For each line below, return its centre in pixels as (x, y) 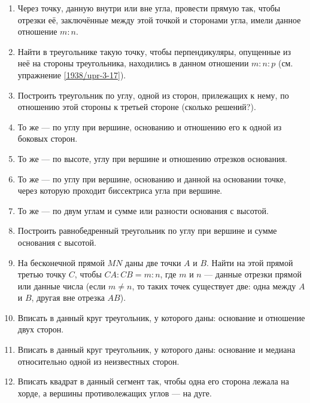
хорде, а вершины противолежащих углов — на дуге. (115, 393)
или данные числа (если (62, 286)
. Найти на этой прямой (250, 262)
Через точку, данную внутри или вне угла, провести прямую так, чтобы (149, 8)
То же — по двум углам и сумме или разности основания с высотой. (143, 210)
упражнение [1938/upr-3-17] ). (72, 74)
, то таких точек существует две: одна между (214, 286)
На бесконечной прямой (61, 262)
